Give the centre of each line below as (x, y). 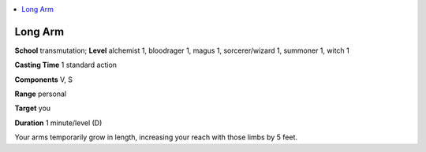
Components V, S (43, 80)
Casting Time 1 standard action (66, 65)
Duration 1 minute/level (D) (58, 123)
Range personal (41, 94)
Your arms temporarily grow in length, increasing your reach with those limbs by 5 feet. (156, 137)
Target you (33, 108)
